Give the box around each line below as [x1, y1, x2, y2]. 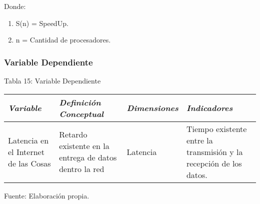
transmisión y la [186, 145, 243, 157]
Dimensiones [126, 102, 178, 114]
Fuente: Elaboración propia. [4, 190, 89, 200]
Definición [59, 96, 101, 108]
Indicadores [186, 102, 233, 114]
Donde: [4, 1, 26, 11]
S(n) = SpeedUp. [15, 17, 68, 28]
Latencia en [8, 134, 49, 146]
